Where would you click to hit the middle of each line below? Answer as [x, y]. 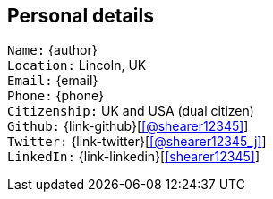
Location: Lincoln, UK [77, 65]
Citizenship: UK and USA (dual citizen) [131, 111]
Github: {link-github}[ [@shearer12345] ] [128, 126]
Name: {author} [52, 50]
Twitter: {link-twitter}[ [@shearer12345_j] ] [137, 142]
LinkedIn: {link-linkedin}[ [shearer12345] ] [134, 157]
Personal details [81, 16]
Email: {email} [53, 81]
